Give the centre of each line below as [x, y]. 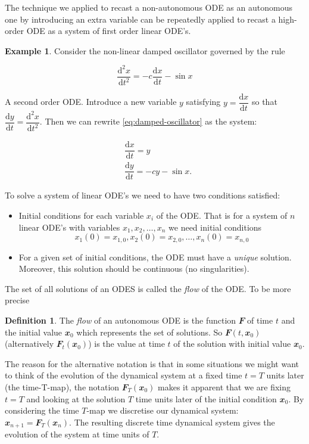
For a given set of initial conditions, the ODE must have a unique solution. [155, 257]
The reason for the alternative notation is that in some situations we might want [152, 363]
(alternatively [29, 344]
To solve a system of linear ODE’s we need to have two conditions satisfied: [143, 195]
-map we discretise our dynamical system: [163, 410]
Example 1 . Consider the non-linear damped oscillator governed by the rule [145, 50]
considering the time [42, 410]
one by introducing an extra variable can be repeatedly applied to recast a [140, 19]
